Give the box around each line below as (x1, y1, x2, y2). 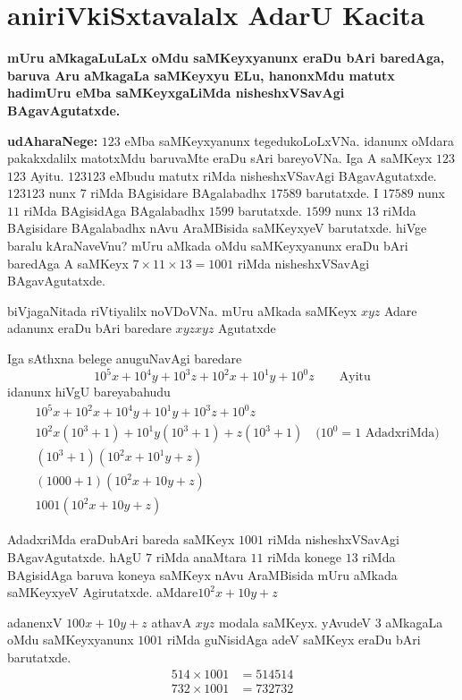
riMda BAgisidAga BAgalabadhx (23, 201, 206, 219)
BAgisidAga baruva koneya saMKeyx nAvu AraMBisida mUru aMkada (7, 565, 398, 584)
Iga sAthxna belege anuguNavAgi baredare (7, 349, 242, 368)
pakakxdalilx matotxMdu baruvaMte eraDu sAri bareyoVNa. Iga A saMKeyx (7, 149, 433, 167)
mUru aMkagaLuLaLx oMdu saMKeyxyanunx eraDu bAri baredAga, (7, 48, 445, 67)
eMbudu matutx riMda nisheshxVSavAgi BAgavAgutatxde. (109, 166, 437, 184)
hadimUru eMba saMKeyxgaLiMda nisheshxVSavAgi (7, 83, 345, 102)
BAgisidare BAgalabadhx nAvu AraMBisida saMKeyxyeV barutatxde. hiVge (7, 218, 427, 237)
